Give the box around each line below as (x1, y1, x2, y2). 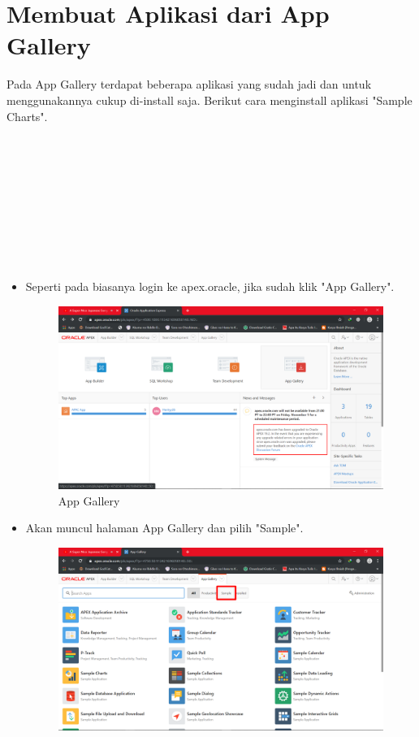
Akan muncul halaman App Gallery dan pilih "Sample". (25, 519, 304, 536)
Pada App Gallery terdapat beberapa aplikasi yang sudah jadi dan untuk (6, 76, 372, 93)
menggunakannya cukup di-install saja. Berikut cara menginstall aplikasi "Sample (6, 91, 413, 108)
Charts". (6, 107, 48, 124)
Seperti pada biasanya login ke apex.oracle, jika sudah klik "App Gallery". (25, 278, 395, 295)
